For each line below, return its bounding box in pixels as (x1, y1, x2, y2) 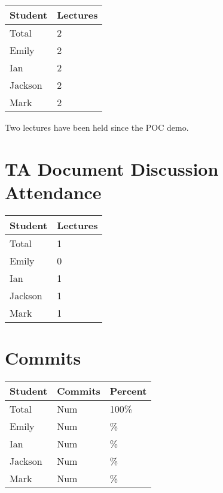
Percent (109, 384, 147, 398)
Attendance (5, 179, 102, 204)
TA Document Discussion (5, 156, 219, 181)
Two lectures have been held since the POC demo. (5, 121, 189, 133)
